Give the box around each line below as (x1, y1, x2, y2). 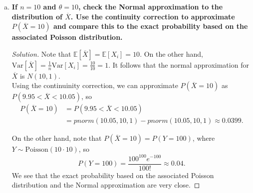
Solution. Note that (11, 48, 71, 59)
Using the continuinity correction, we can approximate (11, 80, 178, 91)
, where (192, 133, 215, 143)
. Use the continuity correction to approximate (70, 11, 235, 21)
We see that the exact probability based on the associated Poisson (11, 170, 214, 180)
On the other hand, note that (11, 133, 102, 143)
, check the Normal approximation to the (78, 1, 223, 11)
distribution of (11, 11, 62, 21)
